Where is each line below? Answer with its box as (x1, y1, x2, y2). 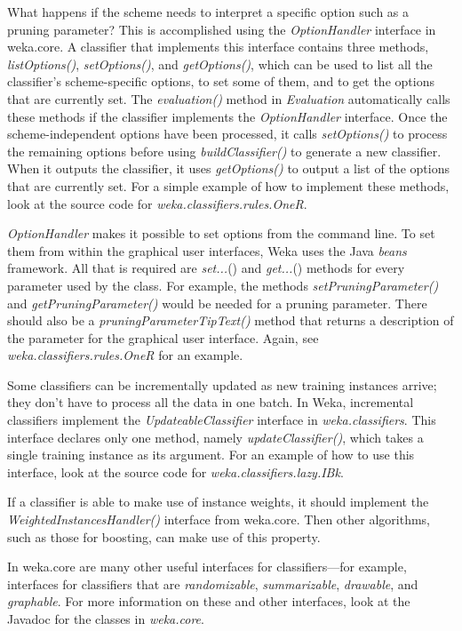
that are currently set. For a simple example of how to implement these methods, (7, 176, 450, 195)
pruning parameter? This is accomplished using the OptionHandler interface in (7, 20, 436, 38)
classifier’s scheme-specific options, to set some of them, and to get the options (7, 72, 434, 91)
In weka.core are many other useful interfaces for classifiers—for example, (7, 557, 407, 576)
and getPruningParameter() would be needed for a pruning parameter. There (7, 293, 427, 312)
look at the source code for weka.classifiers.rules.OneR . (7, 194, 307, 212)
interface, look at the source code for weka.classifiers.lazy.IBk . (7, 462, 344, 481)
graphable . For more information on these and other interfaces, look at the (7, 592, 410, 611)
